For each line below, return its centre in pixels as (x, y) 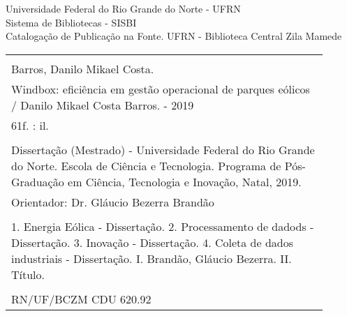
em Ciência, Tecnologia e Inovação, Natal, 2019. (185, 181)
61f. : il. (30, 125)
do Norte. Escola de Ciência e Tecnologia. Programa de (146, 165)
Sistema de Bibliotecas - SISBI (71, 22)
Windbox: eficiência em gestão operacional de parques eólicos (161, 89)
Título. (28, 274)
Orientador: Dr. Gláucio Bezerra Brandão (113, 202)
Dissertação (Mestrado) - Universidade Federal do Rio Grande (163, 149)
